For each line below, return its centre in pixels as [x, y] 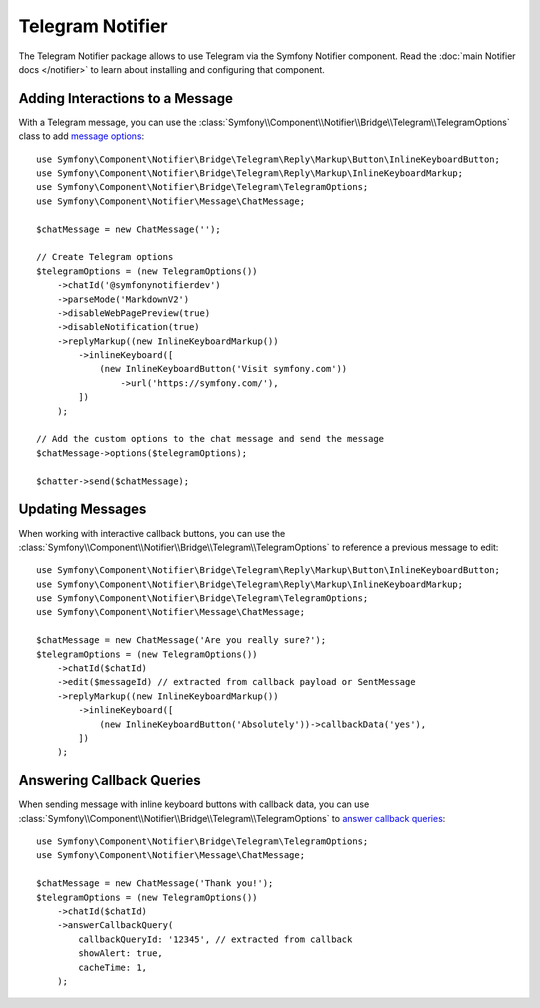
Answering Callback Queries [109, 780]
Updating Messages [82, 509]
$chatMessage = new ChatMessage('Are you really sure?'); [181, 640]
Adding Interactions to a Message [126, 98]
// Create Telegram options [105, 257]
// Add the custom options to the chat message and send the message [210, 439]
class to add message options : [81, 136]
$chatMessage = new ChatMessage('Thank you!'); [155, 883]
